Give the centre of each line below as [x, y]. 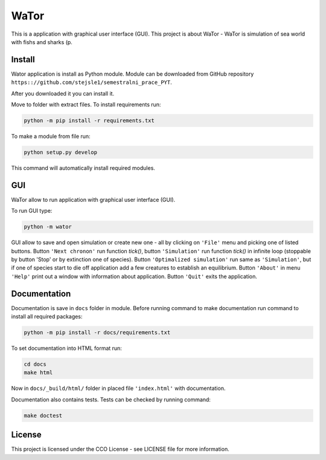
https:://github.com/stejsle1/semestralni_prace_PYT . [91, 82]
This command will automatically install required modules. [83, 168]
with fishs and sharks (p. [42, 42]
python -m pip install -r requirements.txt [89, 121]
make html [38, 373]
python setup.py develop [61, 152]
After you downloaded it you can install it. [63, 93]
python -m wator [48, 227]
